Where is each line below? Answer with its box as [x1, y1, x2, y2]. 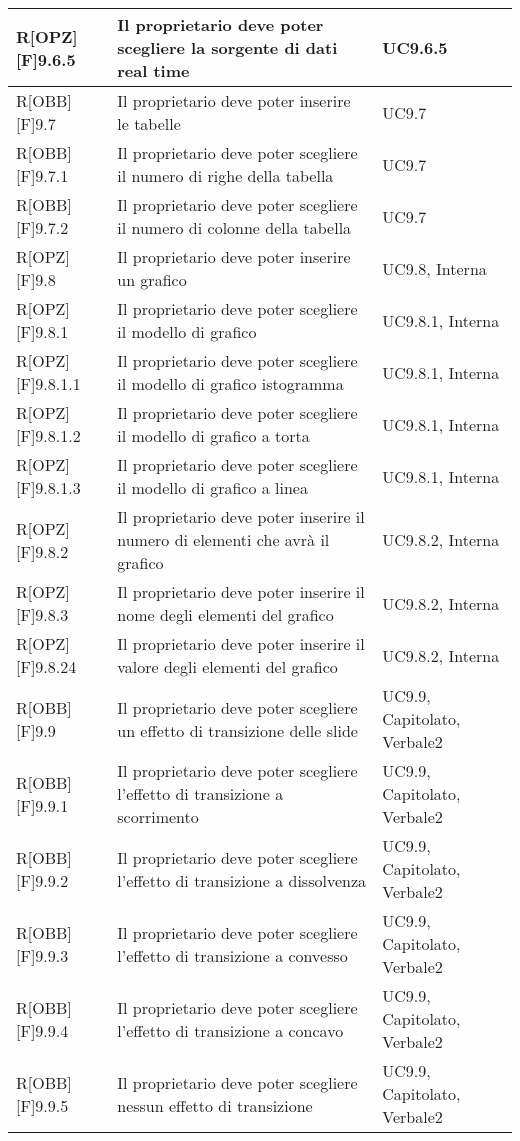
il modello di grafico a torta [117, 424, 310, 447]
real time [117, 59, 190, 82]
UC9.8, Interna [382, 256, 487, 280]
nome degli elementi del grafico [117, 603, 334, 626]
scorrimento [117, 805, 199, 828]
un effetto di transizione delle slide [117, 718, 358, 742]
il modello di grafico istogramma [117, 372, 344, 395]
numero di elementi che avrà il [117, 528, 330, 551]
